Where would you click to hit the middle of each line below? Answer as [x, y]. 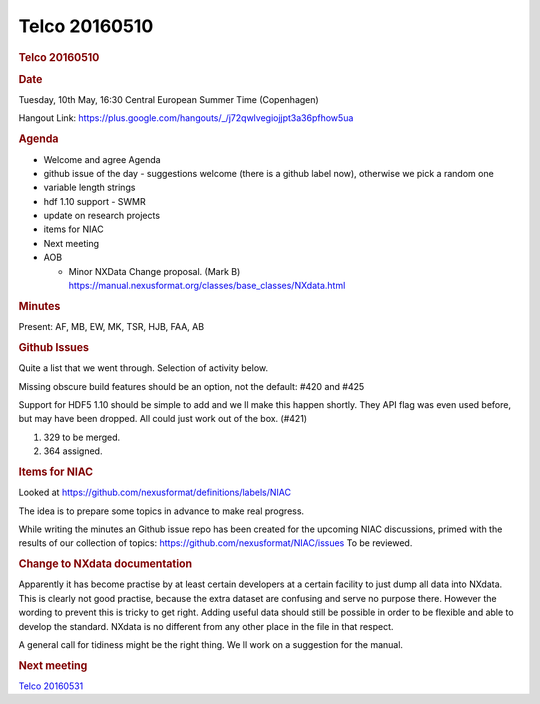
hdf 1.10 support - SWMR [94, 201]
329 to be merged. [82, 437]
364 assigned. [73, 451]
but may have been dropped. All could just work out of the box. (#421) [163, 419]
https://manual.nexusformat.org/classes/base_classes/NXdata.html [207, 286]
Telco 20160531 [51, 686]
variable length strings [89, 187]
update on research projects [101, 216]
